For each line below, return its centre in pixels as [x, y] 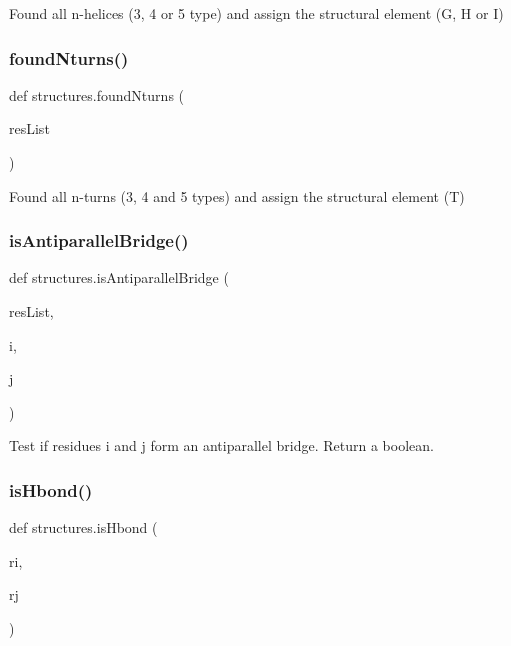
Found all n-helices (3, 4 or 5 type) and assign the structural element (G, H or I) [256, 13]
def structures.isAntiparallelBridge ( [119, 277]
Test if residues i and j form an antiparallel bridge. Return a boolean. [221, 445]
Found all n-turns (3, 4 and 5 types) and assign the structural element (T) [237, 195]
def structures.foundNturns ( [96, 94]
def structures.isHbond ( [83, 527]
